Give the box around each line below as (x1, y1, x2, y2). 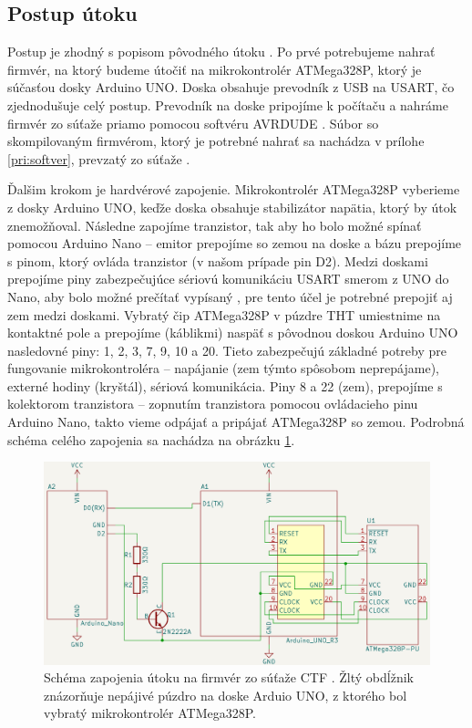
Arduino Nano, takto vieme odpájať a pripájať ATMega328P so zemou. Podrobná (7, 412, 465, 432)
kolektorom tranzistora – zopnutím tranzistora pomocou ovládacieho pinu (7, 394, 418, 413)
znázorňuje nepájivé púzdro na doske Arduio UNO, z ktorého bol (44, 685, 407, 704)
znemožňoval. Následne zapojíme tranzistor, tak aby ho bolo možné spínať (7, 215, 422, 234)
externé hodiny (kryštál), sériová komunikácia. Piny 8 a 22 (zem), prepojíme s (7, 376, 443, 395)
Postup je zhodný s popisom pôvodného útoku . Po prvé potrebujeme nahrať (7, 42, 436, 61)
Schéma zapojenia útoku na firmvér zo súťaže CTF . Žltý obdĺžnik (44, 668, 414, 687)
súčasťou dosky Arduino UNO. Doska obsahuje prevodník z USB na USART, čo (7, 78, 455, 97)
